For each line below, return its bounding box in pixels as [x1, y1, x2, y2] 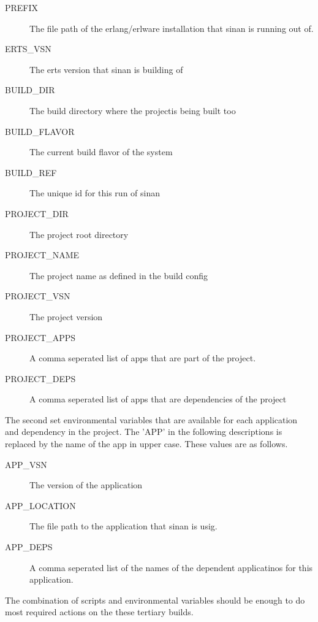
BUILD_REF [5, 166, 57, 179]
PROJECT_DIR [5, 207, 69, 220]
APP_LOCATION [5, 499, 76, 512]
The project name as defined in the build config [29, 269, 208, 282]
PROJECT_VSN [5, 290, 70, 302]
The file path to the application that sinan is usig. [29, 520, 218, 532]
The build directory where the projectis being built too [29, 104, 236, 117]
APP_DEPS [5, 540, 53, 553]
